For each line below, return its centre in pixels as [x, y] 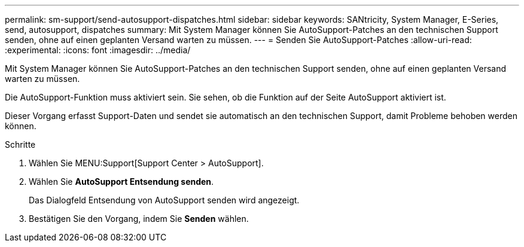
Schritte [20, 144]
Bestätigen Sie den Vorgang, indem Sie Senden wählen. [139, 219]
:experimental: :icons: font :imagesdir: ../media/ [98, 50]
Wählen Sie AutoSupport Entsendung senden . [121, 182]
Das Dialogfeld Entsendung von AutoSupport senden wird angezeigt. [164, 200]
